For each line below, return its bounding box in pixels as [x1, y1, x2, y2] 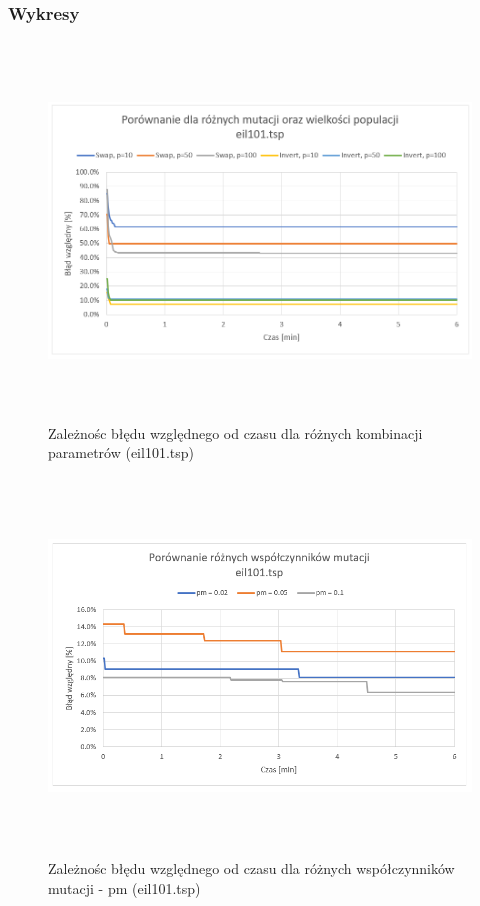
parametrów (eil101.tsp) [48, 442, 194, 463]
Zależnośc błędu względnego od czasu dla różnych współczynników [48, 858, 455, 879]
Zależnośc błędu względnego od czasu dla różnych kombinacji [48, 422, 423, 443]
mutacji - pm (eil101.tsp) [48, 878, 201, 899]
